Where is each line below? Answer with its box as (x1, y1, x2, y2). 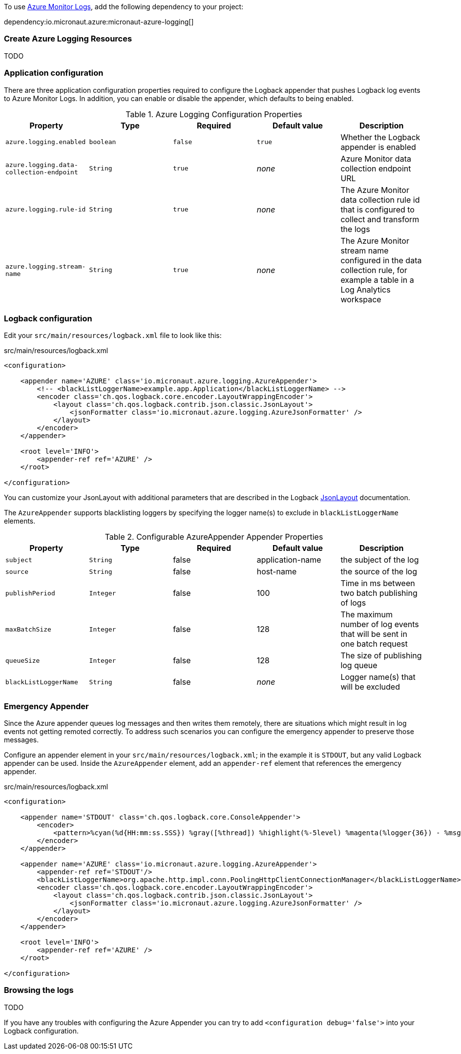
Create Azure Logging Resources (4, 34, 132, 44)
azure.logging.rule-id (5, 206, 86, 213)
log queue (340, 660, 377, 671)
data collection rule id (340, 194, 420, 205)
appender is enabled (340, 142, 416, 152)
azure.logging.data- (5, 161, 78, 169)
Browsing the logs (4, 985, 74, 995)
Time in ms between (340, 578, 415, 589)
